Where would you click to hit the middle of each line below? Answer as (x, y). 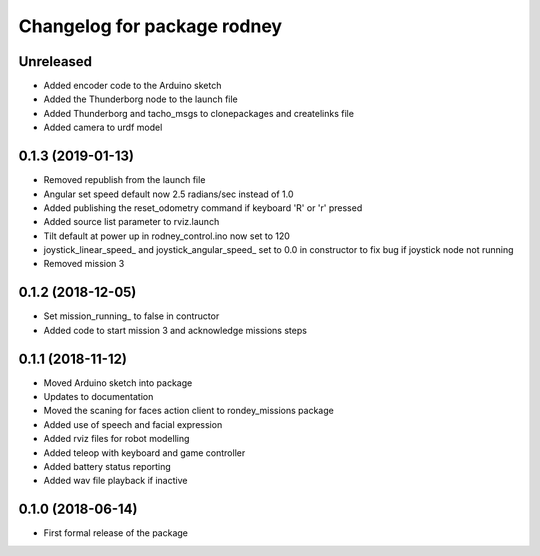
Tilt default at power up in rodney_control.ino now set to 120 (166, 236)
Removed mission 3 (84, 264)
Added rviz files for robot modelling (116, 439)
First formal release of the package (116, 533)
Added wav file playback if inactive (115, 481)
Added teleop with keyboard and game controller (144, 452)
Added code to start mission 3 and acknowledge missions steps (175, 330)
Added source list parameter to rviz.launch (131, 222)
